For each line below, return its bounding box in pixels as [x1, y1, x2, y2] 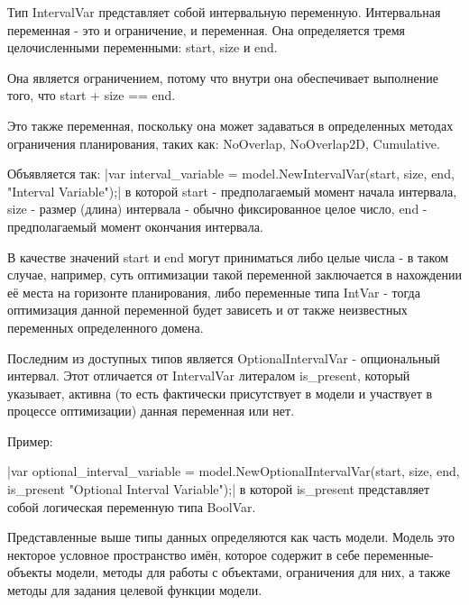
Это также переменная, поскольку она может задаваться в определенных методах [7, 115, 454, 134]
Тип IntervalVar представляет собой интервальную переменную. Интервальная [7, 3, 441, 21]
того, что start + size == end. [7, 86, 176, 105]
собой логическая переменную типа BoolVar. [7, 497, 256, 516]
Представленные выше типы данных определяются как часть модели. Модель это [7, 527, 455, 546]
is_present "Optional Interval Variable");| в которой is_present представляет [7, 480, 430, 499]
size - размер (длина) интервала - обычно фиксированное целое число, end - [7, 199, 428, 218]
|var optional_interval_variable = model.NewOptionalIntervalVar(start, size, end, [7, 462, 460, 481]
